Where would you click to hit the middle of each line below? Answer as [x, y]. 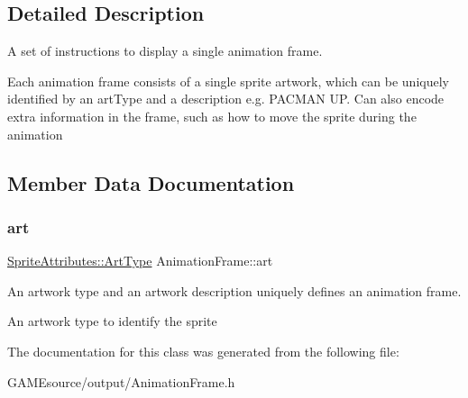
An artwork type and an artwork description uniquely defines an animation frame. [234, 290]
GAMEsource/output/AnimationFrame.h [121, 381]
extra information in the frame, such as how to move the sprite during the [212, 116]
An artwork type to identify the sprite [112, 321]
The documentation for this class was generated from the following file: [203, 351]
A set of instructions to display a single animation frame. [165, 51]
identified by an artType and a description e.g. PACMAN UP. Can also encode [226, 99]
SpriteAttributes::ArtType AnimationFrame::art [140, 261]
